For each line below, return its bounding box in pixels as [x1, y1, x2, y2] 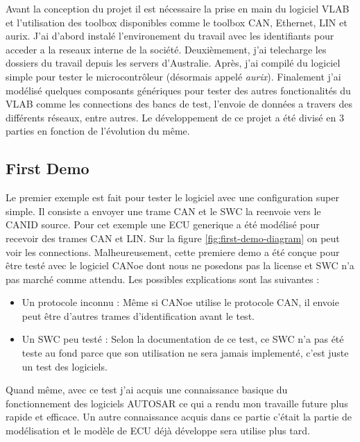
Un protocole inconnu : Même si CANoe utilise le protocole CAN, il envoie [22, 295, 339, 309]
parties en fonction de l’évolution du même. [6, 124, 190, 138]
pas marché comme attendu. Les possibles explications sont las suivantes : [6, 271, 320, 286]
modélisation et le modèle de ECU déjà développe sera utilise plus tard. [6, 423, 310, 438]
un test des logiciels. [22, 359, 108, 373]
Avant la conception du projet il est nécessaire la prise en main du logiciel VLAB [6, 1, 350, 15]
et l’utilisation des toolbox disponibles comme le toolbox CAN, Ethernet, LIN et [6, 15, 348, 29]
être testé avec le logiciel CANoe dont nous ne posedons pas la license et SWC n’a [6, 258, 354, 273]
